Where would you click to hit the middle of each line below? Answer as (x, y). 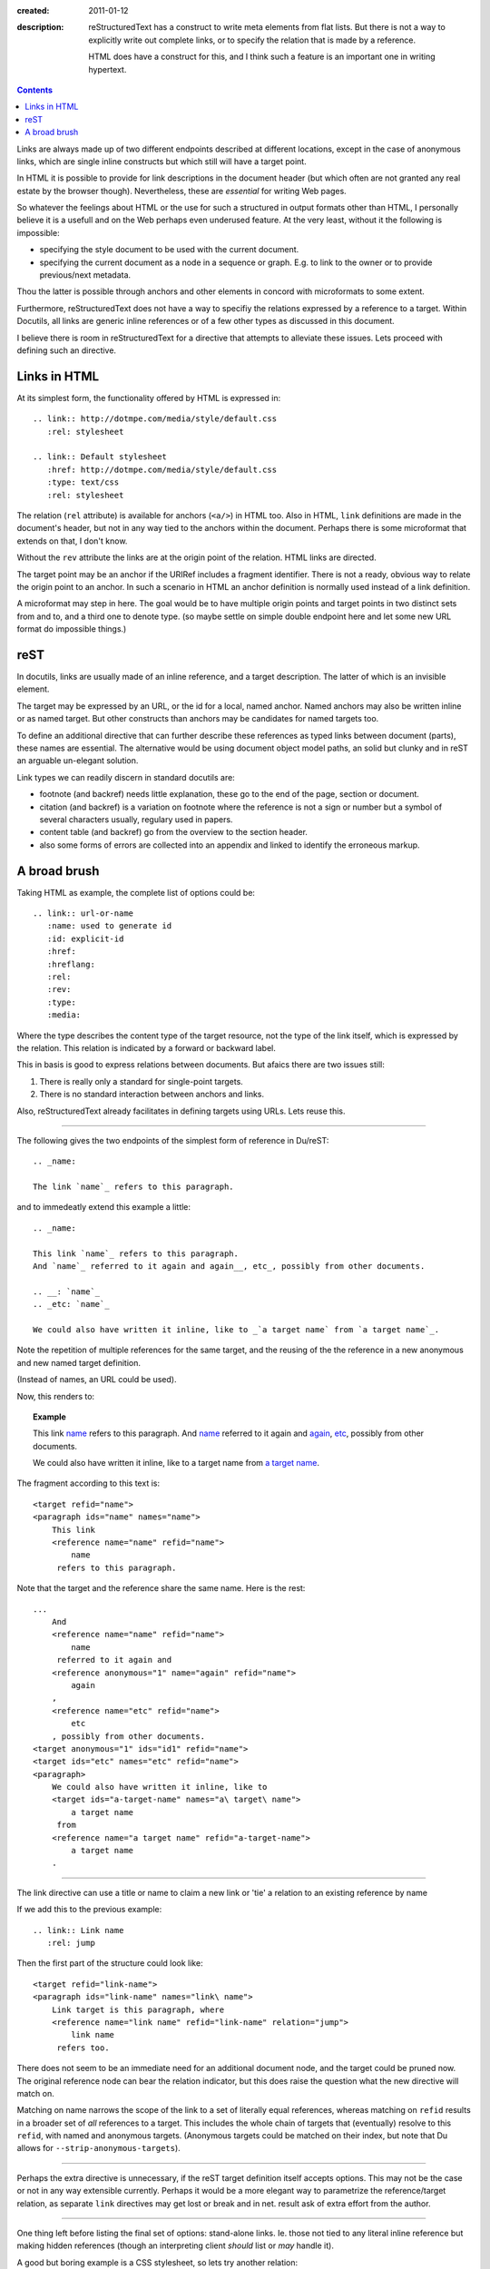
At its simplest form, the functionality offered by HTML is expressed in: (149, 398)
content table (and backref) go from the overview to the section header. (174, 832)
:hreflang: (71, 964)
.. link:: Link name (78, 1930)
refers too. (83, 2048)
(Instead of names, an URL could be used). (97, 1380)
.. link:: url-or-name (83, 913)
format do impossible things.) (72, 629)
